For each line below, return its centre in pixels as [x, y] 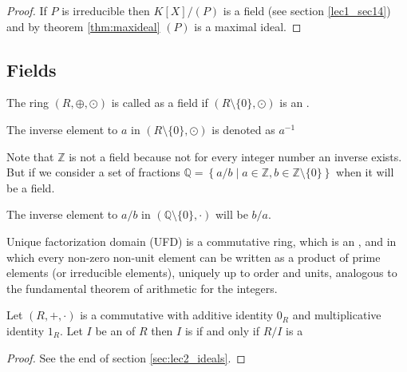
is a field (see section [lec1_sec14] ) [307, 10]
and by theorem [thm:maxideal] [83, 26]
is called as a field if [160, 103]
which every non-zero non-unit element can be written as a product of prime [194, 257]
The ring [28, 103]
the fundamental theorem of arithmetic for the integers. [142, 288]
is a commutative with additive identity [177, 315]
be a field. [31, 187]
